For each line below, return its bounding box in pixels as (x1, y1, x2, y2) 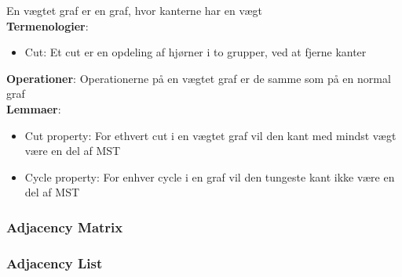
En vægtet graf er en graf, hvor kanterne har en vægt (6, 2, 262, 18)
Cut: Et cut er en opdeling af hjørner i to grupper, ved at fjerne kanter (24, 44, 367, 60)
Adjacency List (6, 253, 103, 272)
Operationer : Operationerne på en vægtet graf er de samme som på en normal (6, 70, 391, 86)
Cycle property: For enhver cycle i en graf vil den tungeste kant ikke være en (24, 168, 395, 185)
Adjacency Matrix (6, 217, 123, 236)
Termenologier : (6, 17, 89, 34)
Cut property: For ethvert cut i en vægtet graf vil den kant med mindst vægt (24, 127, 397, 143)
